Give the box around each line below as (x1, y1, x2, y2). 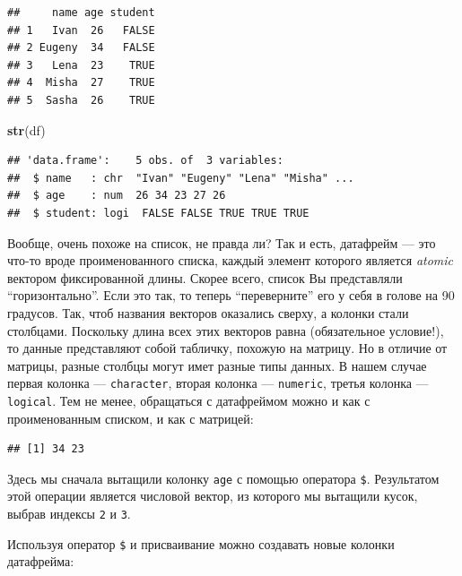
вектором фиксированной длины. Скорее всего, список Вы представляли (7, 268, 403, 287)
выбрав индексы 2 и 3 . (7, 504, 131, 523)
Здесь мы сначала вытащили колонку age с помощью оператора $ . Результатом (7, 469, 440, 487)
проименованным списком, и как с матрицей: (7, 408, 254, 427)
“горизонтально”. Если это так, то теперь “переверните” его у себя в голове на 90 (7, 286, 455, 305)
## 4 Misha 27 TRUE (7, 76, 155, 90)
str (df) (7, 120, 46, 139)
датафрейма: (7, 552, 74, 571)
